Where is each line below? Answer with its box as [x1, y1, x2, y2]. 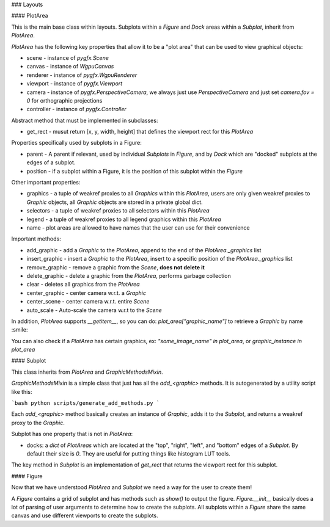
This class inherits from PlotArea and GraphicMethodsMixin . [11, 368, 163, 376]
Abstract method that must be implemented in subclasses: [11, 117, 158, 124]
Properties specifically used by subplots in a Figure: [11, 139, 142, 147]
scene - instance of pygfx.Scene [26, 54, 109, 61]
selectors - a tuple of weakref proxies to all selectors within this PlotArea [26, 207, 210, 214]
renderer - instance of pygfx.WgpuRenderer [26, 71, 137, 79]
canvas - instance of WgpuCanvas [26, 63, 114, 70]
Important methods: [11, 235, 61, 242]
